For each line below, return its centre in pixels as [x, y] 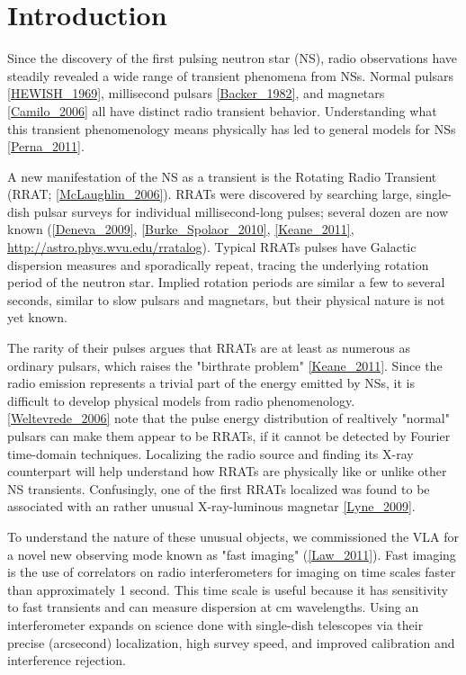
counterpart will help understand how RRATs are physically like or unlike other [227, 471]
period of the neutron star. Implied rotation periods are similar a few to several [226, 282]
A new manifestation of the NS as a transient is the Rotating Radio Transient [222, 176]
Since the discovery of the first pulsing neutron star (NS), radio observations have [233, 58]
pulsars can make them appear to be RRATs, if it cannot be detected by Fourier [229, 436]
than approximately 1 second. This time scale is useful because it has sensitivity [228, 589]
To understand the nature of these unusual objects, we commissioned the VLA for [233, 536]
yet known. [37, 317]
